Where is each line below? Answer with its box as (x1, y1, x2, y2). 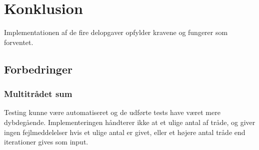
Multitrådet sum (4, 87, 72, 100)
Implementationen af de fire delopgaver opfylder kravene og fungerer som (4, 27, 228, 37)
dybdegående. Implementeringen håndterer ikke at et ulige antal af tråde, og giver (4, 116, 255, 127)
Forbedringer (4, 61, 72, 76)
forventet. (4, 36, 33, 47)
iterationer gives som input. (4, 136, 88, 147)
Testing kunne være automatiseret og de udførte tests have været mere (4, 107, 220, 117)
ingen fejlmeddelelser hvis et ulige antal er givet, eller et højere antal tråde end (4, 126, 245, 137)
